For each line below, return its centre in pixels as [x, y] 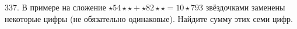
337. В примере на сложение [55, 7]
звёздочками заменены [245, 7]
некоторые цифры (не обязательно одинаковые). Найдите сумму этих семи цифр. [149, 18]
